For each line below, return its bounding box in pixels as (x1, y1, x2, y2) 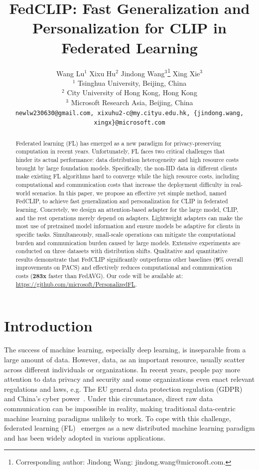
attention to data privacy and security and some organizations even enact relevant (4, 374, 255, 384)
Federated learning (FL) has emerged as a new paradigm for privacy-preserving (15, 139, 221, 147)
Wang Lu (56, 68, 85, 78)
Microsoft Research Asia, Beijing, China (71, 97, 193, 107)
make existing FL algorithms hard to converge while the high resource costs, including (15, 172, 240, 180)
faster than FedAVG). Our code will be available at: (48, 272, 183, 280)
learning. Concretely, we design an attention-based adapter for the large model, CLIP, (15, 205, 239, 213)
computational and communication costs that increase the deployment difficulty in (15, 180, 230, 188)
